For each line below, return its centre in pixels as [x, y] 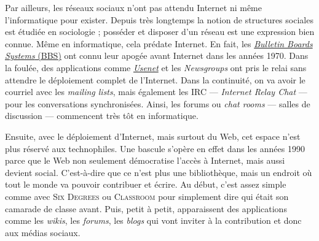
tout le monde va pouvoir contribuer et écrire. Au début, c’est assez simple [146, 184]
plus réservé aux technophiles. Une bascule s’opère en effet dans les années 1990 [155, 148]
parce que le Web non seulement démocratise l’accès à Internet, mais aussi [145, 160]
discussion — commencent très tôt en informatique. [102, 116]
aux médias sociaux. [43, 232]
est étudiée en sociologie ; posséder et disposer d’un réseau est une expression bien [160, 32]
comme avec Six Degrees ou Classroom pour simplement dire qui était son [147, 196]
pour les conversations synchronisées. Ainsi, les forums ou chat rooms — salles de [158, 103]
